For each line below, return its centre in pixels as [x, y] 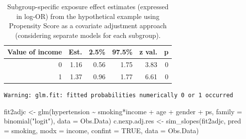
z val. [148, 52]
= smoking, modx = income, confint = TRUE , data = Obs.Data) [101, 130]
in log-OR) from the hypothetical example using [88, 16]
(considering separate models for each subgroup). [88, 35]
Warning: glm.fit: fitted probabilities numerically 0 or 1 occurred [119, 96]
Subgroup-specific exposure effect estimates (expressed [88, 6]
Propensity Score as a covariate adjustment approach [88, 26]
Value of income [35, 52]
